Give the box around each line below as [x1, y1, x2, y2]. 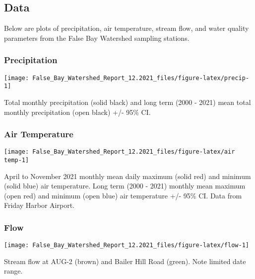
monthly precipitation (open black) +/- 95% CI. [4, 106, 151, 117]
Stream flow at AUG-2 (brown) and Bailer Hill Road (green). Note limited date [4, 256, 246, 266]
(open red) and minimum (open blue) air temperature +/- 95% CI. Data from [4, 190, 242, 200]
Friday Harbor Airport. [4, 200, 75, 210]
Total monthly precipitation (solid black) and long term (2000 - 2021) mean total [4, 96, 251, 107]
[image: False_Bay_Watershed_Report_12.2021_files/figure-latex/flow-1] [4, 242, 249, 249]
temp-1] [4, 156, 29, 164]
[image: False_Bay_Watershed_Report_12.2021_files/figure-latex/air [4, 148, 235, 156]
